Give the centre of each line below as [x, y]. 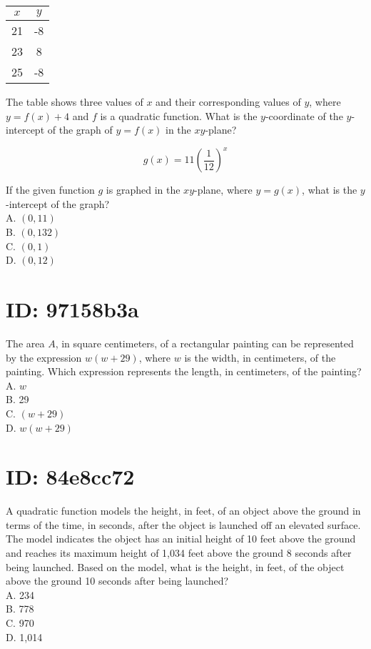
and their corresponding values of [228, 101]
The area [25, 343]
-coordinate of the [304, 115]
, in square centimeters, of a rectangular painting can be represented [204, 343]
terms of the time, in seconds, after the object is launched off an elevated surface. [183, 524]
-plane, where [223, 190]
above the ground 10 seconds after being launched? [117, 581]
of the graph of [80, 130]
